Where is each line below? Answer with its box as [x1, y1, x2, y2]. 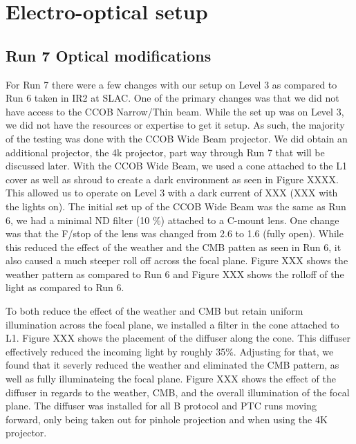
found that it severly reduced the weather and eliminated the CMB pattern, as [6, 358, 339, 372]
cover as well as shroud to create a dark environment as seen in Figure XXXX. [6, 172, 339, 186]
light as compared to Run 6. [6, 280, 124, 295]
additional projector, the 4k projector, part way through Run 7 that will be [6, 145, 325, 159]
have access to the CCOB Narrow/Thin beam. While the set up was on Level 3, [6, 104, 344, 118]
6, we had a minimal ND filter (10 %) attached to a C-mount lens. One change [6, 212, 339, 227]
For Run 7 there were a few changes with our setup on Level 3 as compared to [6, 77, 337, 91]
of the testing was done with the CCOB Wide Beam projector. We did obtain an [6, 131, 348, 145]
